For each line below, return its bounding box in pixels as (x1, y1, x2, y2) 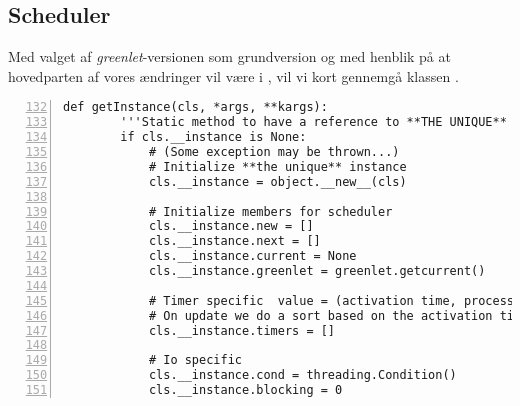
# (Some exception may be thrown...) (148, 145, 400, 160)
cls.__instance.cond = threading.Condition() (148, 368, 457, 383)
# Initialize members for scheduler (148, 204, 393, 219)
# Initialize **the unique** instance (148, 159, 407, 174)
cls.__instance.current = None (148, 249, 357, 264)
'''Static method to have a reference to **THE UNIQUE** (120, 115, 507, 130)
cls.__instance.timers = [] (148, 323, 336, 338)
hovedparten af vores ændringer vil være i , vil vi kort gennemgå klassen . (8, 65, 459, 86)
